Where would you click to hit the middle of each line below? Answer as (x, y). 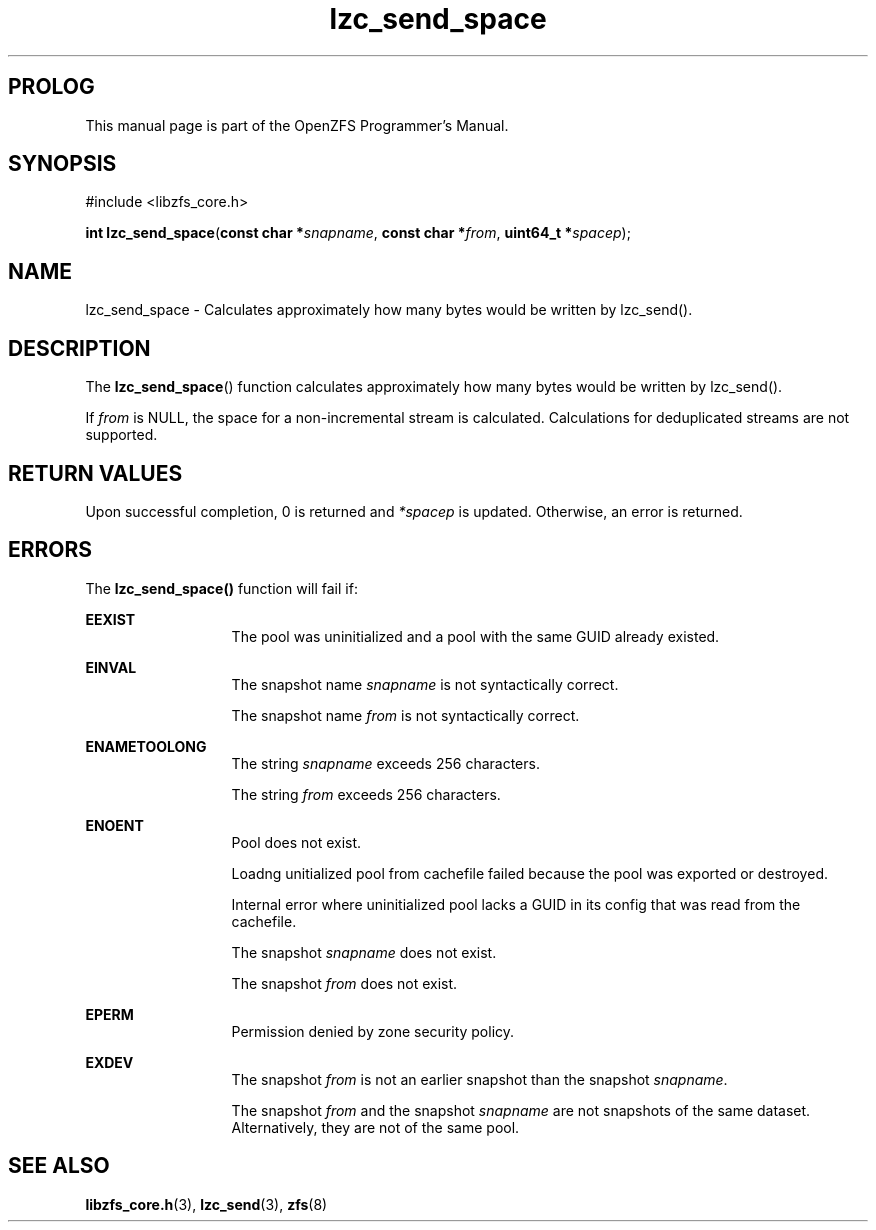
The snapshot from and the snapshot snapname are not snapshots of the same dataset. (521, 1110)
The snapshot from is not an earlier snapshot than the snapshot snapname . (479, 1079)
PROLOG (51, 87)
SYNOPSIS (62, 164)
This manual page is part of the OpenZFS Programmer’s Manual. (297, 125)
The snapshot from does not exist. (344, 983)
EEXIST (110, 619)
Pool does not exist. (296, 842)
